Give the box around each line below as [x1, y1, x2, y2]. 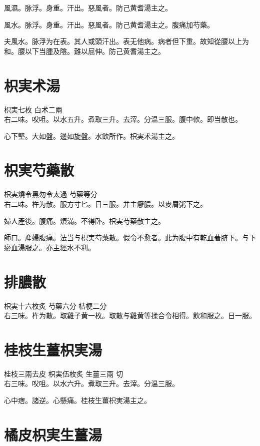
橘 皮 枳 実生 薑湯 [4, 424, 102, 445]
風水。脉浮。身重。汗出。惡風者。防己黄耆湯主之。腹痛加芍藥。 [4, 19, 214, 29]
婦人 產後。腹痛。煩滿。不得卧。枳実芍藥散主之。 [4, 215, 165, 226]
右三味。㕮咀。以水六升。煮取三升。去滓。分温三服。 [4, 378, 179, 389]
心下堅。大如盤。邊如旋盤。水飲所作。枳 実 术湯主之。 [4, 130, 179, 141]
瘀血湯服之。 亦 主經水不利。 [4, 242, 95, 252]
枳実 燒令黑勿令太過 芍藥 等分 [4, 189, 97, 199]
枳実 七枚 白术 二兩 [4, 104, 62, 114]
